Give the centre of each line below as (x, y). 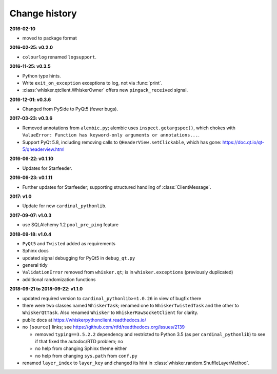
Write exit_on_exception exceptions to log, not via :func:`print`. (92, 83)
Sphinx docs (35, 251)
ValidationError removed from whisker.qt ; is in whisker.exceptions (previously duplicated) (128, 272)
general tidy (35, 265)
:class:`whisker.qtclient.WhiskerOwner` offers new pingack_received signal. (105, 90)
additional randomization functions (59, 279)
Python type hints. (42, 76)
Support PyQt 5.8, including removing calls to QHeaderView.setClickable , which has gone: (122, 142)
